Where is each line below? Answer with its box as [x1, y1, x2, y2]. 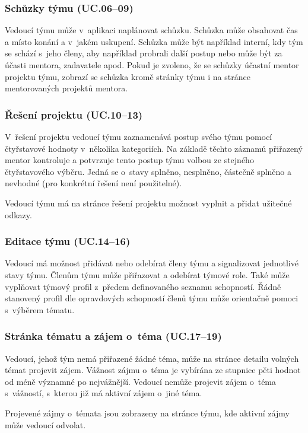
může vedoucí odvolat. [5, 418, 86, 431]
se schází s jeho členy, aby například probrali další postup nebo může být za [5, 47, 282, 59]
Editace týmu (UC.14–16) [5, 234, 131, 249]
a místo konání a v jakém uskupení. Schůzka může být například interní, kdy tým [5, 35, 303, 47]
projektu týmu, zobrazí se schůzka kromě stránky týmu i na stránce [5, 70, 250, 82]
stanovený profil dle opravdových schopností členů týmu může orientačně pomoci [5, 292, 299, 304]
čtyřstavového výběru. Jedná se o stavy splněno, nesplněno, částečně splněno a [5, 165, 292, 177]
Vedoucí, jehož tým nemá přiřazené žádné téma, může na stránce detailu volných [5, 352, 299, 364]
